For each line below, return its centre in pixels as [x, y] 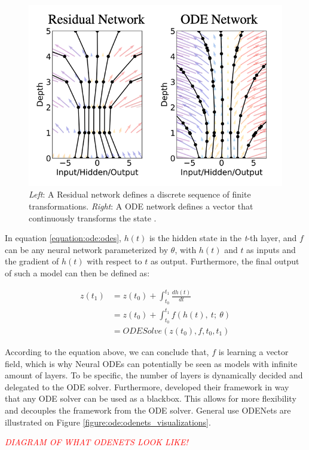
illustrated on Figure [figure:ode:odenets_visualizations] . [108, 422]
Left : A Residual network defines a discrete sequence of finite [140, 194]
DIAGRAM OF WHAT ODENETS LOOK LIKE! [97, 442]
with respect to [114, 261]
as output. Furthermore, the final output [225, 261]
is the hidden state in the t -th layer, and [223, 238]
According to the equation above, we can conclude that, [107, 352]
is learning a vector [253, 352]
